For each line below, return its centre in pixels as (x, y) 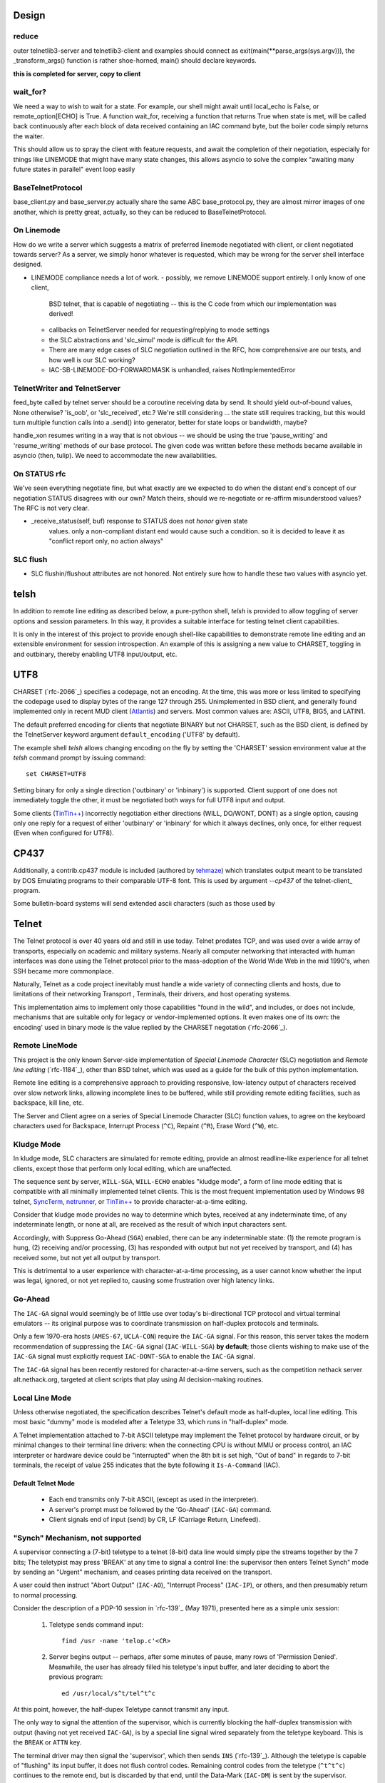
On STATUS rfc (40, 474)
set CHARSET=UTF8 (56, 774)
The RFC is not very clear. (51, 508)
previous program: (76, 1677)
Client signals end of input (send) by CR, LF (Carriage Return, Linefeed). (154, 1520)
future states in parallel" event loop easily (74, 169)
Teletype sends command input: (96, 1624)
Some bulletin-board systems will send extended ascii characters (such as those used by (144, 904)
